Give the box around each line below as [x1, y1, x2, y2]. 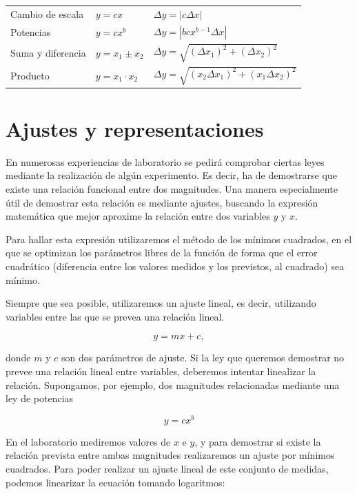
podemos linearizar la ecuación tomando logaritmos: [6, 475, 225, 489]
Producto [10, 68, 50, 82]
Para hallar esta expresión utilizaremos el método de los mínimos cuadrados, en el [6, 231, 352, 246]
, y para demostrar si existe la [194, 434, 321, 448]
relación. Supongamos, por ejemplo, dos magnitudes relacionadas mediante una [6, 377, 340, 392]
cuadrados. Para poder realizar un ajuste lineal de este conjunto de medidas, [6, 461, 329, 475]
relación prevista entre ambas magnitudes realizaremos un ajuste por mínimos [6, 448, 335, 462]
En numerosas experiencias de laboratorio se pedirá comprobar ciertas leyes [6, 154, 325, 169]
